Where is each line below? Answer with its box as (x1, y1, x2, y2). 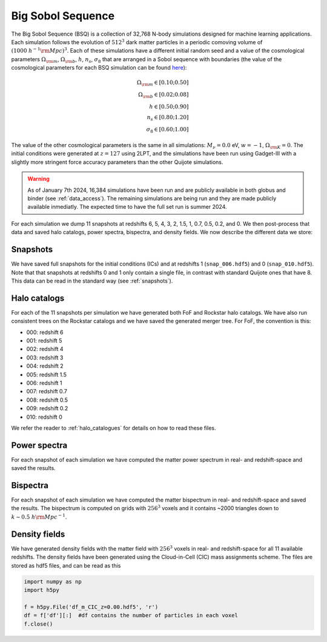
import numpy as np (24, 578, 82, 585)
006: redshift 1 (26, 379, 63, 387)
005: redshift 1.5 (26, 371, 67, 378)
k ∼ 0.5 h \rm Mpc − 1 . (11, 513, 67, 520)
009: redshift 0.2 (26, 405, 68, 412)
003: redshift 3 (26, 354, 64, 361)
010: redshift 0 (26, 413, 63, 421)
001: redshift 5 (26, 336, 62, 344)
